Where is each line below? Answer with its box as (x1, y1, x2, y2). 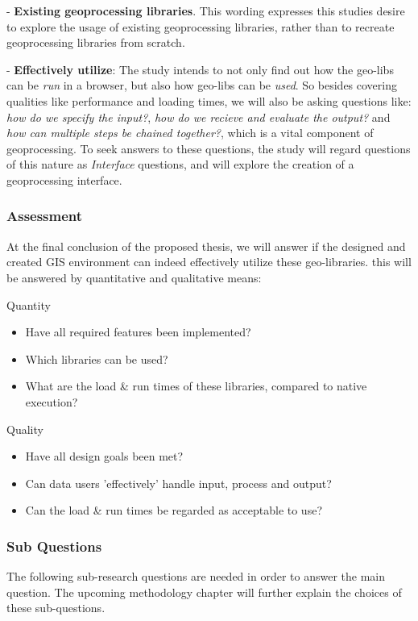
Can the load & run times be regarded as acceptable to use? (25, 502, 322, 519)
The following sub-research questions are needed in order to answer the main (6, 568, 385, 585)
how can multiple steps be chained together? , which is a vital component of (6, 124, 374, 141)
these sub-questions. (6, 599, 106, 616)
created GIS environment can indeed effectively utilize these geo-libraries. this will (6, 253, 412, 270)
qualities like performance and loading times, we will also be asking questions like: (6, 92, 412, 109)
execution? (25, 393, 78, 410)
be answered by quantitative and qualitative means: (6, 269, 262, 285)
